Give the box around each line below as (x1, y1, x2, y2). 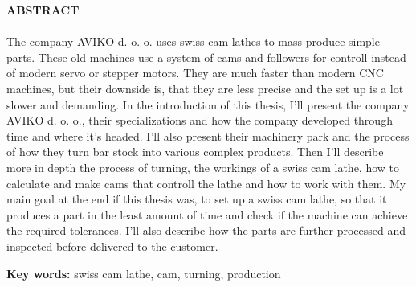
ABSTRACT (6, 2, 80, 18)
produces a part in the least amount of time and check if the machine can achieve (6, 206, 408, 223)
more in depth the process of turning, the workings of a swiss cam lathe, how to (6, 158, 400, 175)
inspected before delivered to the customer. (6, 237, 218, 254)
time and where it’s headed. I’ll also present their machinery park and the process (6, 127, 410, 144)
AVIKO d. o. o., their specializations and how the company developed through (6, 112, 393, 129)
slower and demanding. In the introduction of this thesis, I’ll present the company (6, 96, 410, 113)
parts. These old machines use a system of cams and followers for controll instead (6, 48, 406, 65)
